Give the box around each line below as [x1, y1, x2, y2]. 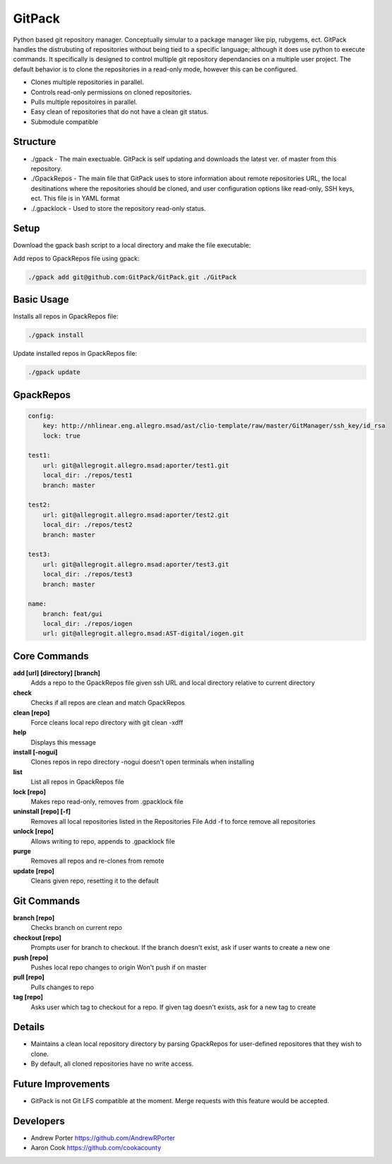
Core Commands [13, 650, 89, 662]
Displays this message [30, 738, 97, 746]
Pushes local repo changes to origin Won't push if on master [30, 963, 207, 972]
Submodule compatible [30, 117, 99, 126]
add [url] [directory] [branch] [13, 668, 100, 677]
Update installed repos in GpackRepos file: [13, 349, 138, 358]
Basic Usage [13, 293, 69, 305]
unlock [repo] [13, 827, 54, 836]
